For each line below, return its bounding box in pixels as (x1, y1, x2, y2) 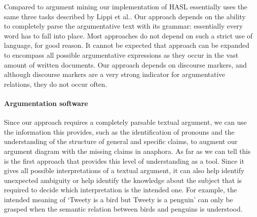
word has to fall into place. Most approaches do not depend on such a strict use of (4, 30, 253, 40)
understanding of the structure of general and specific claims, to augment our (4, 136, 238, 146)
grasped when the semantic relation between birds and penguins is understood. (4, 204, 243, 214)
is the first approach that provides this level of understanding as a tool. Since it (4, 155, 245, 166)
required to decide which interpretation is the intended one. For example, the (4, 184, 237, 195)
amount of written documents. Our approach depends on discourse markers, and (4, 59, 247, 70)
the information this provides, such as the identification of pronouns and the (4, 126, 235, 137)
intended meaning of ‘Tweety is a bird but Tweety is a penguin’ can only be (4, 194, 233, 204)
